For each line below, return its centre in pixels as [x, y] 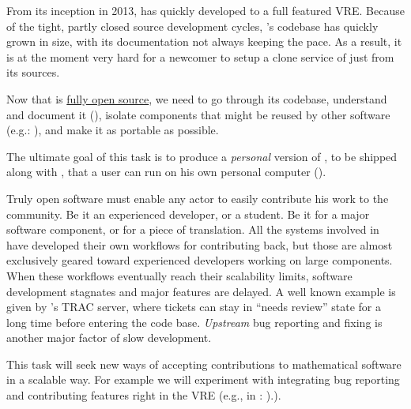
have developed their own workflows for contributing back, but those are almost [200, 244]
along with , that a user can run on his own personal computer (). [166, 172]
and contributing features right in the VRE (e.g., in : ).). [144, 395]
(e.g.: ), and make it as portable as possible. [113, 130]
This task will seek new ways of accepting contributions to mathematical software [204, 364]
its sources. [33, 72]
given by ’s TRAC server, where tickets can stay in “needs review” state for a [194, 307]
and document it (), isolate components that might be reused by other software [198, 114]
